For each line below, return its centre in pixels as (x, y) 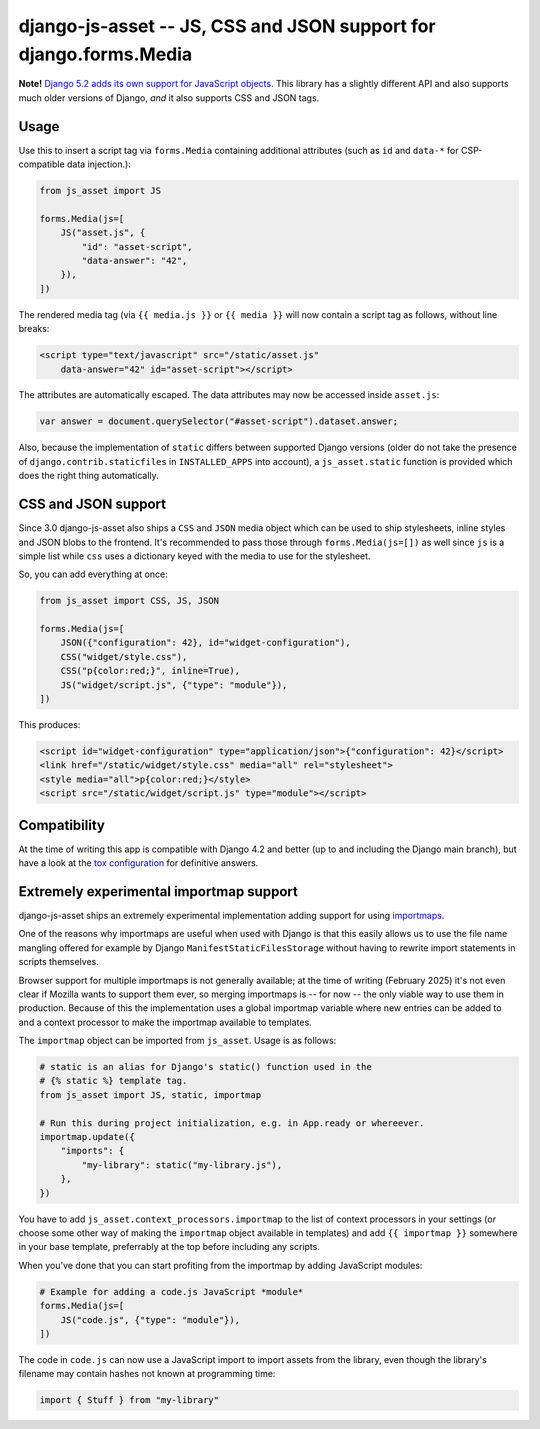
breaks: (34, 329)
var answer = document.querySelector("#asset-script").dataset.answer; (219, 421)
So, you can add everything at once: (93, 574)
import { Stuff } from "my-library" (129, 1400)
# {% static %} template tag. (113, 1081)
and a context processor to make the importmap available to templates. (165, 1022)
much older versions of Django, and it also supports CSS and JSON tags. (169, 97)
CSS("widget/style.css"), (124, 656)
